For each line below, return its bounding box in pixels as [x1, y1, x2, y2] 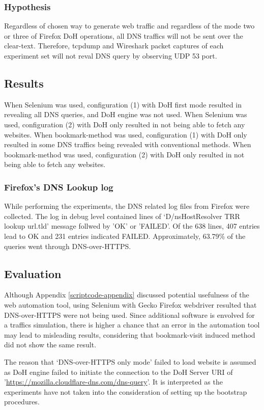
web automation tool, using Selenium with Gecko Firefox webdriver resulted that [4, 299, 257, 310]
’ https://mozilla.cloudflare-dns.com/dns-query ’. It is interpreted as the [4, 376, 223, 387]
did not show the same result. [4, 339, 97, 350]
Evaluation [4, 265, 62, 281]
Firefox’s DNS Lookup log [4, 180, 113, 193]
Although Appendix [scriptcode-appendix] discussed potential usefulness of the [4, 289, 249, 300]
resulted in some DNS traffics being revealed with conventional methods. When [4, 139, 251, 150]
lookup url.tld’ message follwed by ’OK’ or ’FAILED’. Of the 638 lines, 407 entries [4, 221, 260, 231]
